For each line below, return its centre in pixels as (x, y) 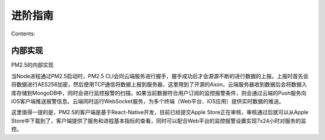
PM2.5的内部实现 (32, 65)
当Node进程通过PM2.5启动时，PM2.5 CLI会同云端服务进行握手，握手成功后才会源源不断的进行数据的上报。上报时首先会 (160, 76)
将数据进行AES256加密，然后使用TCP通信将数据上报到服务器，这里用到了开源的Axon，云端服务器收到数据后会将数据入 (159, 85)
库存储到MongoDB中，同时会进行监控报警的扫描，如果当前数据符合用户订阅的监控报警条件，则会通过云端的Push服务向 (159, 93)
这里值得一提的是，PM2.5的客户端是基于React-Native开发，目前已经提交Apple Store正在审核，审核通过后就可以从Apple (160, 112)
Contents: (23, 34)
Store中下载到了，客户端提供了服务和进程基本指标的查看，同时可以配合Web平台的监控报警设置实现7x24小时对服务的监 (159, 121)
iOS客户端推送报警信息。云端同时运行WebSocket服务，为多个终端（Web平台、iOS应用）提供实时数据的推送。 (148, 102)
